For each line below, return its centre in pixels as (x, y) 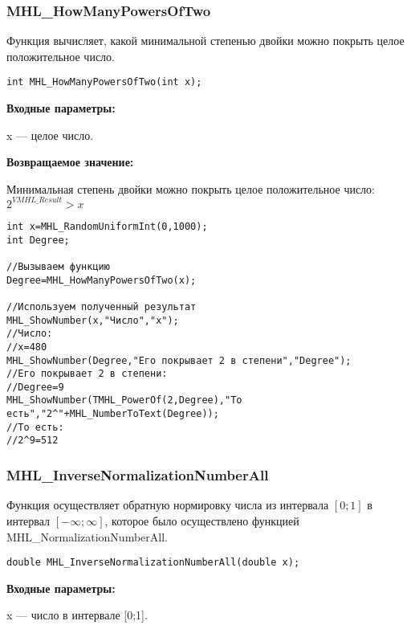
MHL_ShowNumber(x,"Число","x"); (93, 320)
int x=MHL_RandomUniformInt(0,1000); (107, 226)
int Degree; (38, 240)
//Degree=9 (35, 387)
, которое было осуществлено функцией (202, 520)
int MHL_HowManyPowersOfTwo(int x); (104, 82)
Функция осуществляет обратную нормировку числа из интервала (168, 505)
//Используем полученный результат (102, 306)
